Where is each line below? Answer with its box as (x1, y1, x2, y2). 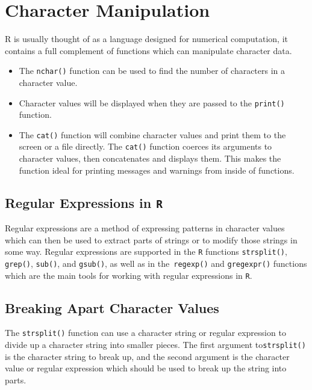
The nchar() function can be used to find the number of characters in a (19, 64, 285, 77)
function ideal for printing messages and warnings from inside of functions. (19, 163, 295, 176)
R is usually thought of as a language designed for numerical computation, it (5, 32, 288, 45)
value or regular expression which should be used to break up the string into (5, 362, 287, 374)
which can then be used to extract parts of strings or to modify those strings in (5, 233, 298, 246)
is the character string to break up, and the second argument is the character (5, 350, 290, 362)
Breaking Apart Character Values (5, 298, 219, 317)
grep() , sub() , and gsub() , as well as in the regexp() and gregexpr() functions (5, 257, 307, 269)
